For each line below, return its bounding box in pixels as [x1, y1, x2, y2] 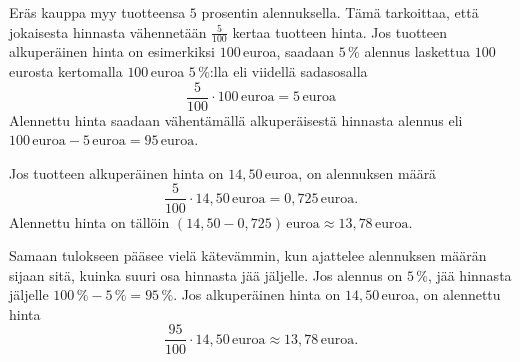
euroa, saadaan [242, 41, 335, 62]
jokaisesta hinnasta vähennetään [9, 21, 207, 42]
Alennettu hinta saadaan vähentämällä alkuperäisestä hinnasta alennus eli [9, 109, 463, 130]
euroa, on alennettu [381, 284, 501, 305]
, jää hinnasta [427, 264, 512, 285]
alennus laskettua [364, 41, 470, 62]
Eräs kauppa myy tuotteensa [9, 2, 186, 22]
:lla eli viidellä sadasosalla [209, 61, 368, 82]
